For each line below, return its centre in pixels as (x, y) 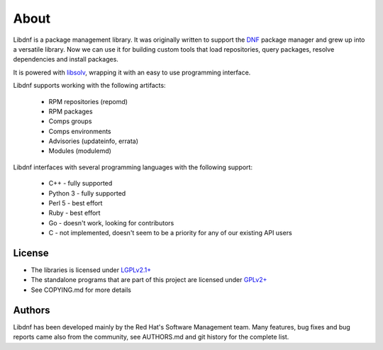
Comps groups (70, 121)
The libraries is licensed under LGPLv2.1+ (91, 270)
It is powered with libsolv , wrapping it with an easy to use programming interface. (132, 72)
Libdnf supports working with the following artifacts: (89, 86)
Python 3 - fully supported (87, 193)
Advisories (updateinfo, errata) (93, 141)
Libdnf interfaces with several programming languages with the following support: (133, 167)
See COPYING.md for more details (81, 290)
